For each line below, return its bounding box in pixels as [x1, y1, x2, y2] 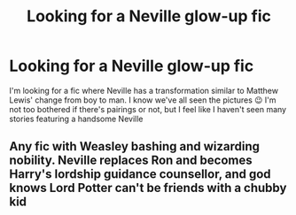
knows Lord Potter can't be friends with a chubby [9, 180, 287, 196]
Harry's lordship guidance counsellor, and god [9, 166, 272, 182]
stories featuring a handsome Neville [9, 113, 144, 124]
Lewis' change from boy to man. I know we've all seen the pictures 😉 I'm [9, 95, 277, 105]
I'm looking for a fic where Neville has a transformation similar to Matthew [9, 85, 279, 96]
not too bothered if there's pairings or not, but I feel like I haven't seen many [9, 104, 286, 114]
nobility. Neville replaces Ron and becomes [9, 153, 253, 168]
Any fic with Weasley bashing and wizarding [9, 139, 260, 154]
